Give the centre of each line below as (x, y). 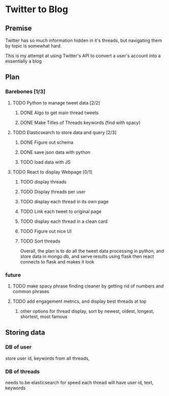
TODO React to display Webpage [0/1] (52, 172)
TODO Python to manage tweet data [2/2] (56, 102)
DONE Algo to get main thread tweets (59, 113)
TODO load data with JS (45, 162)
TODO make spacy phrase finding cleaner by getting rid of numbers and (88, 286)
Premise (19, 28)
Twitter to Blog (37, 9)
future (13, 275)
